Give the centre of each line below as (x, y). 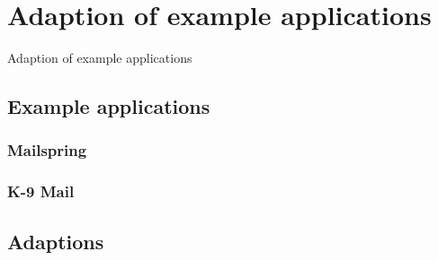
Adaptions (56, 241)
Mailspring (47, 150)
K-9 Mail (41, 191)
